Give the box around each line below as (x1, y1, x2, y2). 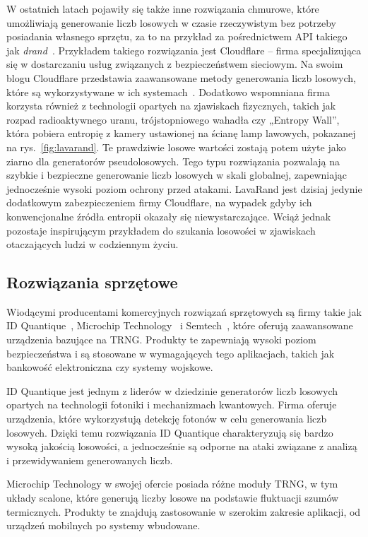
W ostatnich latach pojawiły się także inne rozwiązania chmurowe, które (6, 1, 319, 16)
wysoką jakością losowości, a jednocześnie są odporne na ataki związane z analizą (6, 439, 357, 454)
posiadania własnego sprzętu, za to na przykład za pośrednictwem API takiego (6, 29, 348, 44)
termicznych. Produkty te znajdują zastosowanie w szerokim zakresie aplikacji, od (6, 504, 361, 519)
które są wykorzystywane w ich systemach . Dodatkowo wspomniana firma (6, 84, 330, 99)
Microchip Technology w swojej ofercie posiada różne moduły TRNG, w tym (6, 476, 338, 491)
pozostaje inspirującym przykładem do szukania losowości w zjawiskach (6, 223, 316, 237)
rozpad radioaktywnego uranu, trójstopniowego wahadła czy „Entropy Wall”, (6, 112, 340, 126)
